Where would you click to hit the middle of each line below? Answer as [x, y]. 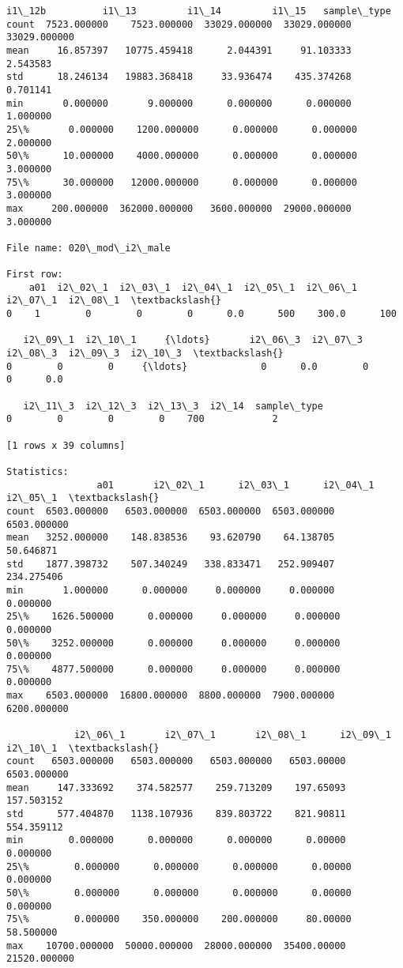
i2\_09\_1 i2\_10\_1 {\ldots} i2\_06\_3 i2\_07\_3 [193, 340]
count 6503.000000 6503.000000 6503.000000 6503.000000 [171, 511]
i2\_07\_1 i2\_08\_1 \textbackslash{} [114, 301]
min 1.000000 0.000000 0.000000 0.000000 [171, 590]
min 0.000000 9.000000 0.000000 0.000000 [179, 103]
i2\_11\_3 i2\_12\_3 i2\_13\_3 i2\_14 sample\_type [173, 406]
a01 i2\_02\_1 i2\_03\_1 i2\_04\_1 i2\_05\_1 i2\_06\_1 [193, 287]
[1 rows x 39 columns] [66, 445]
